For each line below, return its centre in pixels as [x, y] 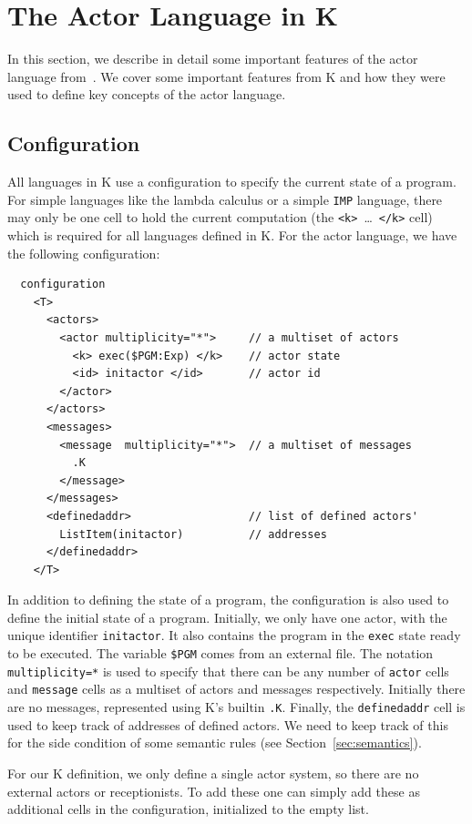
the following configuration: [84, 253]
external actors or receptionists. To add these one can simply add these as [214, 791]
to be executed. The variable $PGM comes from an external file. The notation [221, 653]
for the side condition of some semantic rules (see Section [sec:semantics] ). [215, 743]
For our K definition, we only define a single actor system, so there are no [213, 773]
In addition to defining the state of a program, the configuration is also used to [228, 600]
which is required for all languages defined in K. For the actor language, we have [232, 235]
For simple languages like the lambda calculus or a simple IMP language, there [225, 199]
